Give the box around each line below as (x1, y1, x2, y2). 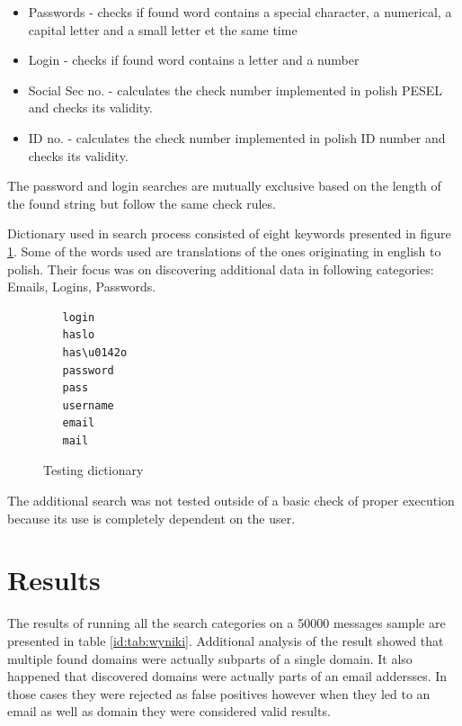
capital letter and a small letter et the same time (28, 20, 298, 39)
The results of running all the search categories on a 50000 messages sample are (7, 614, 446, 632)
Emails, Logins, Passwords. (7, 277, 156, 296)
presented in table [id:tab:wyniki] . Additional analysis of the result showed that (7, 631, 444, 650)
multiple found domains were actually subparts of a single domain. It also (7, 649, 413, 668)
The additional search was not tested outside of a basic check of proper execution (7, 491, 455, 510)
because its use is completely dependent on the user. (7, 508, 296, 527)
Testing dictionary (43, 461, 144, 480)
